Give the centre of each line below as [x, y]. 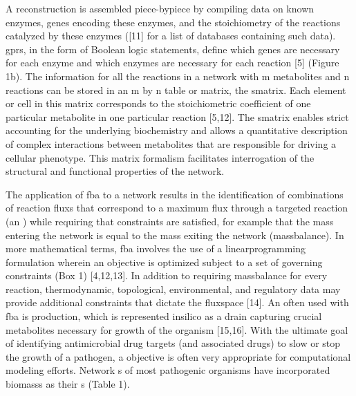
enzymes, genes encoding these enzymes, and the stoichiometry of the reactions [173, 22]
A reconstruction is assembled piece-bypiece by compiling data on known [160, 8]
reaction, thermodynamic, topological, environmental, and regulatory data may [173, 289]
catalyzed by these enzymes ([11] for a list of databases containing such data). [171, 36]
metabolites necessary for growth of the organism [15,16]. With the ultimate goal [177, 329]
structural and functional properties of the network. [115, 171]
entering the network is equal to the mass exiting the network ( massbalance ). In [175, 235]
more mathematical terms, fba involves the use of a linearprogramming [156, 248]
